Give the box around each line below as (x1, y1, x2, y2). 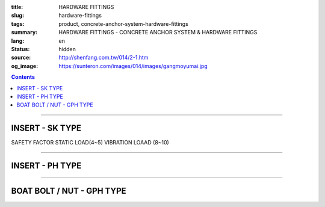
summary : (11, 29, 38, 36)
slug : (11, 12, 24, 19)
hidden (58, 45, 76, 52)
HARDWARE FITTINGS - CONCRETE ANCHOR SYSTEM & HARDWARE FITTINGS (58, 29, 258, 36)
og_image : (11, 62, 39, 69)
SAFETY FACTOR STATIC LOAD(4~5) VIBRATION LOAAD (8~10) (11, 139, 170, 146)
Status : (11, 45, 30, 52)
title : (11, 4, 23, 10)
